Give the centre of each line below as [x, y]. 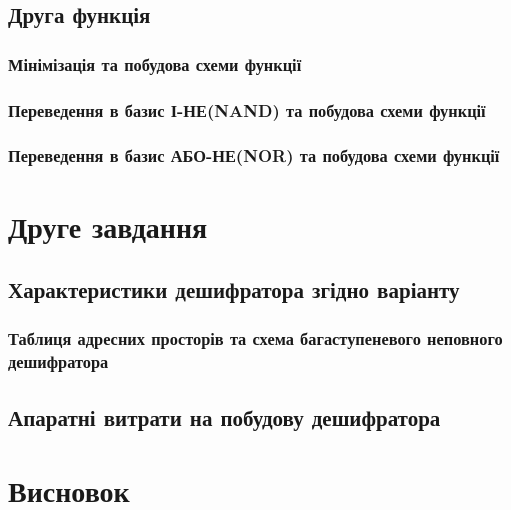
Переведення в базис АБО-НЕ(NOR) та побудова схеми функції [254, 155]
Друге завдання [108, 225]
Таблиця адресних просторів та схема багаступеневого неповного [255, 338]
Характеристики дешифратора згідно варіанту [234, 289]
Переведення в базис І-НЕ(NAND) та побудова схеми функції [247, 109]
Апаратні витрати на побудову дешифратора [224, 416]
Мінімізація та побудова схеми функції [155, 63]
